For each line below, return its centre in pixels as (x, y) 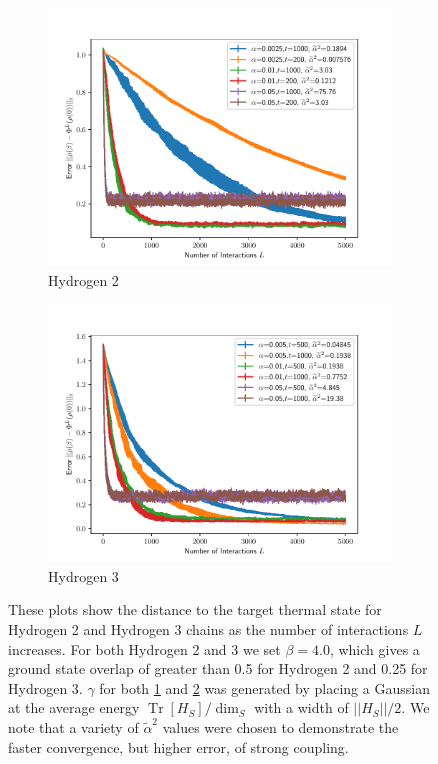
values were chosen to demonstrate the (280, 726)
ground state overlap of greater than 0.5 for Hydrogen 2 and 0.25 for (218, 668)
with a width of (301, 707)
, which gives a (374, 648)
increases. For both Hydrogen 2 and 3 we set (144, 648)
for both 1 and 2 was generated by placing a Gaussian (264, 687)
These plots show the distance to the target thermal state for (195, 609)
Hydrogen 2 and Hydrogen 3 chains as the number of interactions (208, 628)
